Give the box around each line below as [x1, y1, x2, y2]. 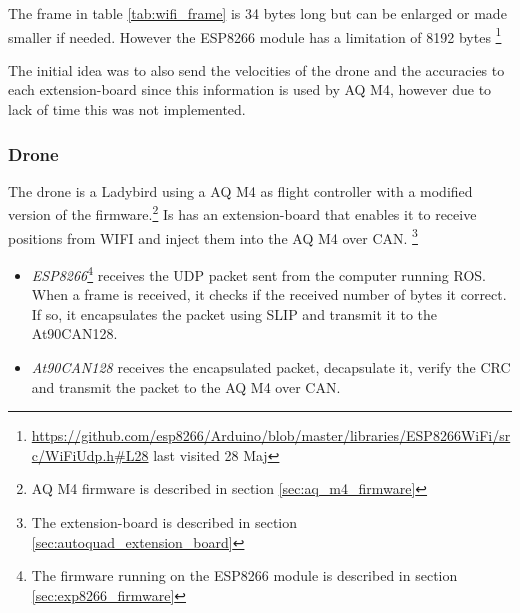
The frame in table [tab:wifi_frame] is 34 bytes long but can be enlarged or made [8, 3, 507, 23]
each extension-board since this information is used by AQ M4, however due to [8, 79, 492, 100]
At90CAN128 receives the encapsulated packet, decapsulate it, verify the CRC [31, 356, 511, 377]
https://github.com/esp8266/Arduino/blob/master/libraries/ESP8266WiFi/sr [31, 425, 511, 446]
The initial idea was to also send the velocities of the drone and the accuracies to [8, 59, 505, 80]
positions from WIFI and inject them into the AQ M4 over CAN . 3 [8, 224, 418, 248]
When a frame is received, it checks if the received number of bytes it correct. [31, 284, 507, 305]
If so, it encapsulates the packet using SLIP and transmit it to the [31, 303, 438, 324]
